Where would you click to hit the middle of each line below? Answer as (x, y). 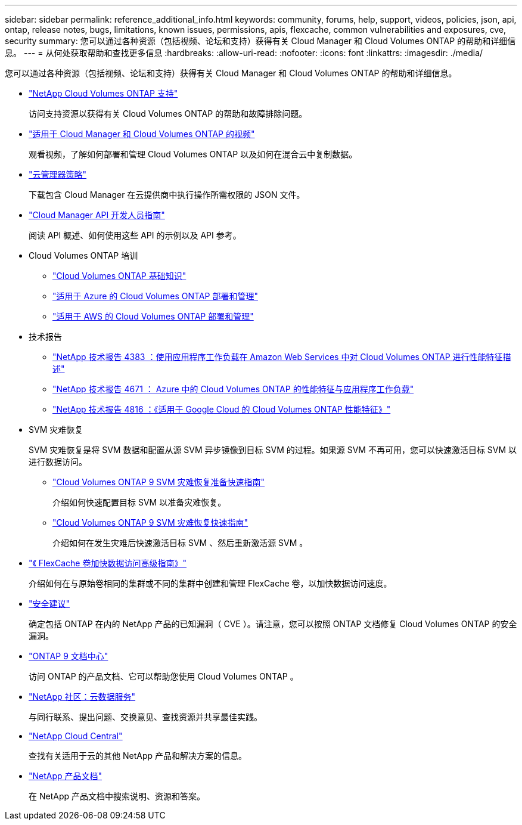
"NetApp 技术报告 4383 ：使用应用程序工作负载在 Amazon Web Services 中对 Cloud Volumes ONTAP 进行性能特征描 (282, 357)
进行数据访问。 (58, 462)
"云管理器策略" (58, 174)
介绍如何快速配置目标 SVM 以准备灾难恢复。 (139, 502)
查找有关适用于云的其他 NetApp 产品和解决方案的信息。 (138, 756)
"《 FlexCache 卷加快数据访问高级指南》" (108, 563)
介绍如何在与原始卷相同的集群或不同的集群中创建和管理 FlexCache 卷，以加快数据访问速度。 (210, 583)
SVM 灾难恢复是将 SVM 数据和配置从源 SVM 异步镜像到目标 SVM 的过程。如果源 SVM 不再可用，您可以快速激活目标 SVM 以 (273, 450)
